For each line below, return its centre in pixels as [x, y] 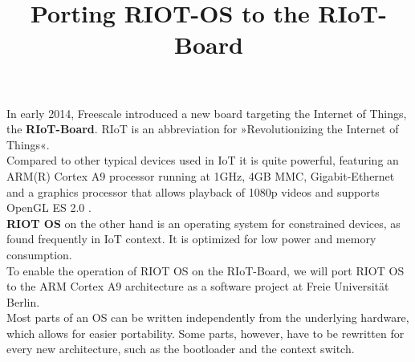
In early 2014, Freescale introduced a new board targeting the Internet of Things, [207, 113]
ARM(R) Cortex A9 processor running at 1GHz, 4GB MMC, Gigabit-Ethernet [201, 175]
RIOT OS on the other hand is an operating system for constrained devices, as [203, 223]
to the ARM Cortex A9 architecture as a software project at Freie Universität [198, 286]
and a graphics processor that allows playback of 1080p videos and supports [193, 191]
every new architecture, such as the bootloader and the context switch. [181, 349]
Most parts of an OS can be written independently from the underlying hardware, [208, 317]
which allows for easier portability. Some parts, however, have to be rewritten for [205, 333]
